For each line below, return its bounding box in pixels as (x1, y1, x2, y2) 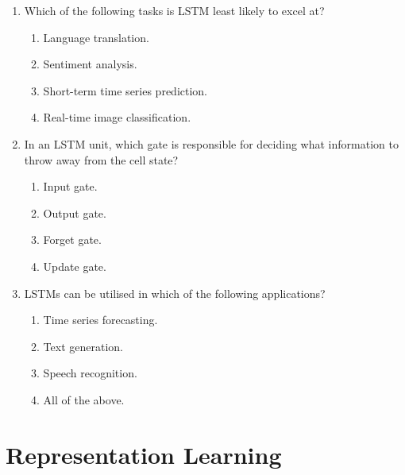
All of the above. (43, 391, 125, 407)
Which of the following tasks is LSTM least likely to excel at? (24, 2, 325, 18)
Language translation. (43, 29, 149, 45)
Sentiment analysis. (43, 56, 137, 72)
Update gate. (43, 257, 106, 274)
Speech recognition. (43, 365, 137, 381)
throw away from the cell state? (24, 151, 179, 168)
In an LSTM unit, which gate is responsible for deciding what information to (24, 135, 399, 152)
